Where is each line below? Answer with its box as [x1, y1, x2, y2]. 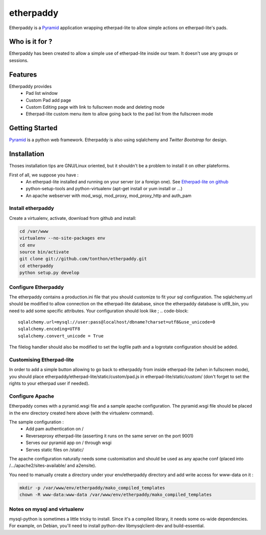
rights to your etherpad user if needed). [9, 380, 90, 386]
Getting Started [9, 124, 58, 132]
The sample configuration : [9, 419, 64, 425]
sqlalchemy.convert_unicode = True [18, 333, 104, 338]
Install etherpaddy [9, 205, 54, 212]
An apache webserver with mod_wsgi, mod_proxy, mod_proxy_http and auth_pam [26, 193, 192, 199]
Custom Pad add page [26, 97, 71, 103]
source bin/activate [19, 249, 69, 254]
